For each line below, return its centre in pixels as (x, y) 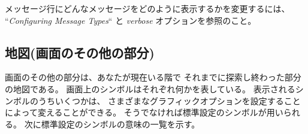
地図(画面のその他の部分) (80, 52)
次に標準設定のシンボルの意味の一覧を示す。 (112, 124)
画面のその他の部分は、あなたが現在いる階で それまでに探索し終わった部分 (153, 77)
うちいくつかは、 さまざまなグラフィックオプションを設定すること (169, 100)
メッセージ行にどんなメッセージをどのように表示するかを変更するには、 (147, 8)
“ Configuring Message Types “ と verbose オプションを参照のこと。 (131, 20)
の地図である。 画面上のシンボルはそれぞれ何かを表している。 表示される (150, 88)
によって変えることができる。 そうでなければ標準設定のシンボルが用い (144, 112)
